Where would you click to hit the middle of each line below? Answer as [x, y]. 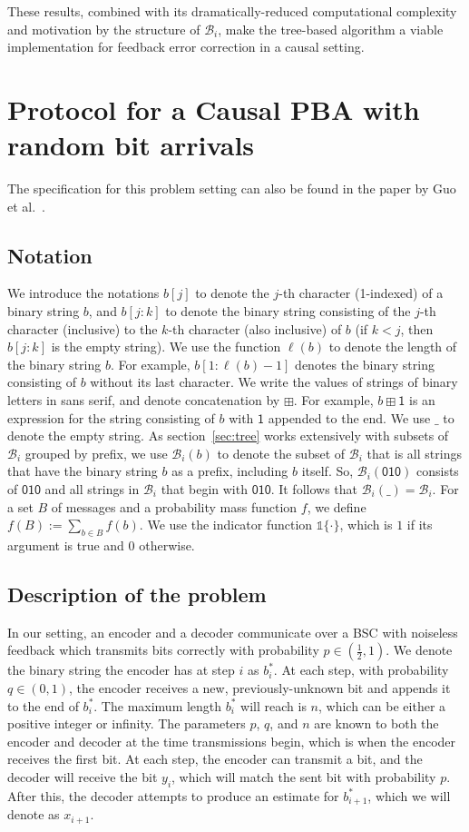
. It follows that [314, 489]
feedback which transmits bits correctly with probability [163, 650]
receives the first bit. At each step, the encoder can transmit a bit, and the [215, 759]
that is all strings [414, 453]
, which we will [409, 795]
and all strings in [92, 489]
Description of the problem [137, 594]
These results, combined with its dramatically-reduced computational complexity [232, 11]
